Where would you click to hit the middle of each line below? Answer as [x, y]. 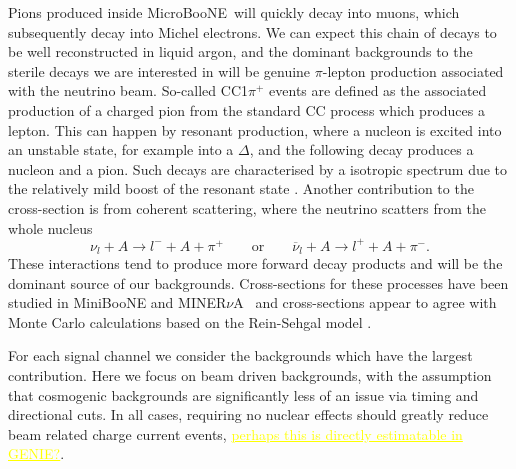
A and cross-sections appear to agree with [365, 302]
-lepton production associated [413, 70]
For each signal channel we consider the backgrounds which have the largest [240, 355]
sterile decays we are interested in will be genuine [159, 70]
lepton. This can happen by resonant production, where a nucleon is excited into [255, 129]
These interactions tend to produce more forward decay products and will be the [255, 263]
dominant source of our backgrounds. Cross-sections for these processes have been [258, 282]
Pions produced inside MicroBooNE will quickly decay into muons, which [234, 12]
